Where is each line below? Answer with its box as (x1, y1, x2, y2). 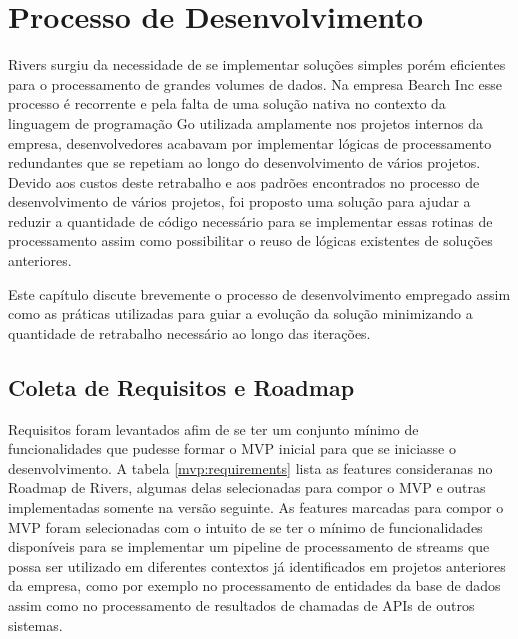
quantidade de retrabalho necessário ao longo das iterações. (8, 322, 371, 343)
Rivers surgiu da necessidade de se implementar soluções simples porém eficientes (8, 54, 506, 75)
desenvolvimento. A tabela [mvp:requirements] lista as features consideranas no (8, 457, 493, 478)
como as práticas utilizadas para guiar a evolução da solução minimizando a (8, 303, 473, 324)
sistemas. (8, 614, 63, 635)
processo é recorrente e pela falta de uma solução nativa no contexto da (8, 93, 446, 114)
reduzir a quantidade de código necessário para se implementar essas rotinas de (8, 210, 493, 231)
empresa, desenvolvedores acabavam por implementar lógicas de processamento (8, 132, 492, 153)
